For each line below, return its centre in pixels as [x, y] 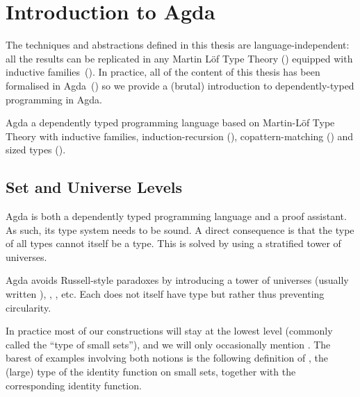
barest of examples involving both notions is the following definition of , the [167, 358]
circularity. [28, 307]
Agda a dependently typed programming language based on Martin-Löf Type [170, 123]
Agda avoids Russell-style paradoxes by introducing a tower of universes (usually [177, 280]
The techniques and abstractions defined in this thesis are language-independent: [178, 45]
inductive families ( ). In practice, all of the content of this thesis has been [163, 72]
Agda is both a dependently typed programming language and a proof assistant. [176, 216]
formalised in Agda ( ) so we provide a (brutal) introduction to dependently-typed [180, 85]
